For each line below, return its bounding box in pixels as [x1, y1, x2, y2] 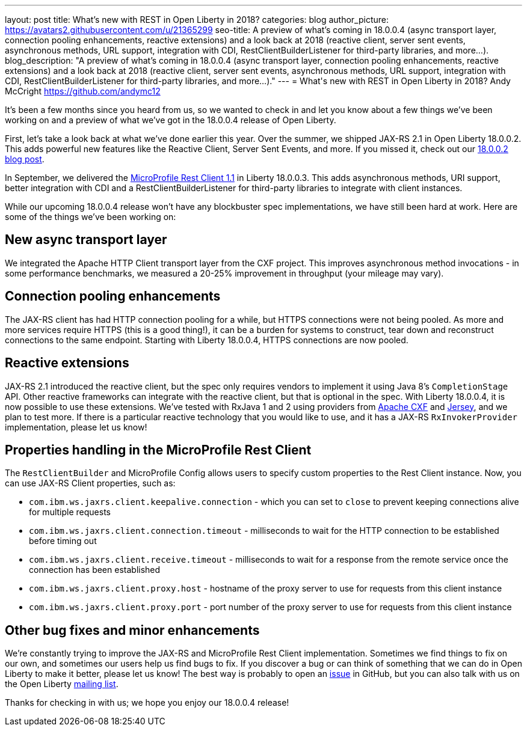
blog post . [5, 154, 45, 164]
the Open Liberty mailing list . [5, 679, 119, 690]
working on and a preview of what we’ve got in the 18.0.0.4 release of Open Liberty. [5, 115, 336, 125]
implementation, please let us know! [5, 421, 147, 432]
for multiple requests [29, 507, 111, 518]
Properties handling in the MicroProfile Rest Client [5, 442, 312, 457]
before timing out [29, 536, 97, 546]
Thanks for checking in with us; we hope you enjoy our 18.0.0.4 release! [5, 697, 289, 708]
